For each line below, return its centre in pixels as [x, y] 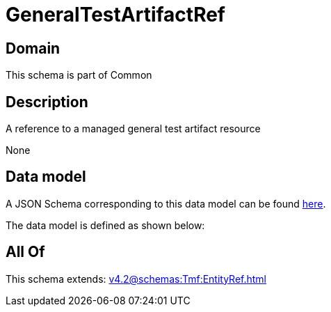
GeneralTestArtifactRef [115, 15]
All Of [25, 252]
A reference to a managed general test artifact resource [133, 129]
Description [47, 102]
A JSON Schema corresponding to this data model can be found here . [166, 203]
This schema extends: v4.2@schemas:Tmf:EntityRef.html [136, 279]
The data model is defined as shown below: [105, 225]
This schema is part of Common [79, 75]
